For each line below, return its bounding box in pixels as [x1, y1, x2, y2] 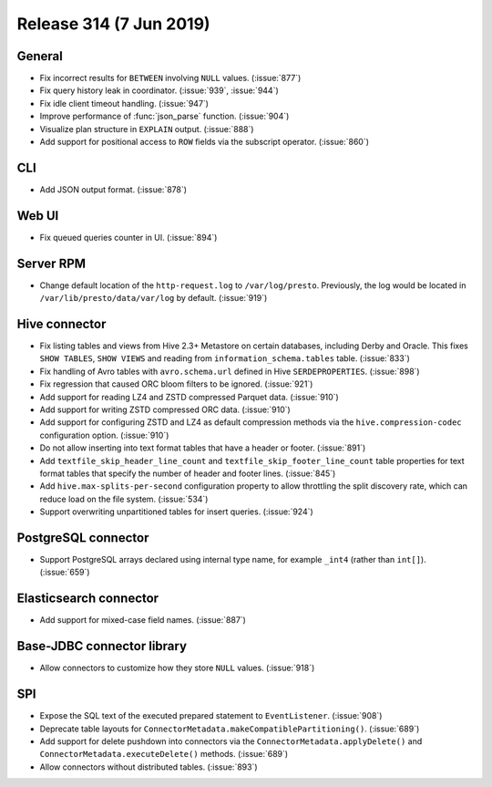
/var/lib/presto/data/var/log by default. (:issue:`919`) [39, 293, 268, 304]
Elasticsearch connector [16, 591, 159, 606]
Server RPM [16, 255, 87, 271]
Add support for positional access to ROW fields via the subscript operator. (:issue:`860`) [39, 137, 369, 148]
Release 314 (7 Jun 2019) [16, 14, 210, 34]
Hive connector [16, 316, 107, 332]
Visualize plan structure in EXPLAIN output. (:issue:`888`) [39, 123, 254, 134]
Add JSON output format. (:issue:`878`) [39, 183, 187, 195]
